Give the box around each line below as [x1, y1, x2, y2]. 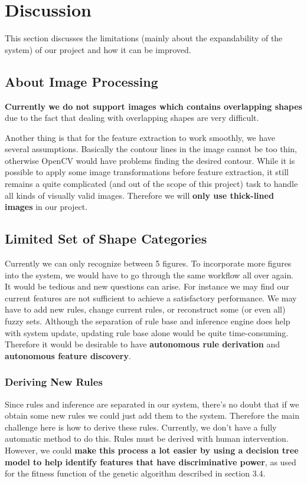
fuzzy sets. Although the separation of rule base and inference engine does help [5, 315, 290, 327]
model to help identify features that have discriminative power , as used [5, 455, 296, 468]
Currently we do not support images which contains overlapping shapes [5, 100, 302, 112]
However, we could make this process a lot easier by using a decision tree [5, 444, 299, 456]
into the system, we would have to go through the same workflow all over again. [5, 268, 294, 281]
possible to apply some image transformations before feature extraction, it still [5, 166, 289, 178]
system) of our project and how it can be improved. [5, 43, 191, 55]
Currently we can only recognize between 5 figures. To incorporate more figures [5, 257, 292, 270]
